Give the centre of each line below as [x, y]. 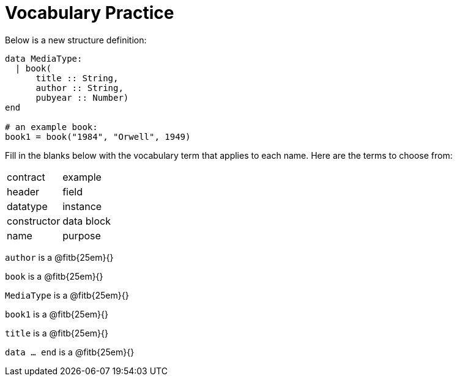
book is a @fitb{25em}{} [54, 276]
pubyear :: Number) [82, 97]
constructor [34, 221]
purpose [82, 235]
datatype [27, 206]
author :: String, [80, 88]
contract [26, 177]
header [23, 191]
